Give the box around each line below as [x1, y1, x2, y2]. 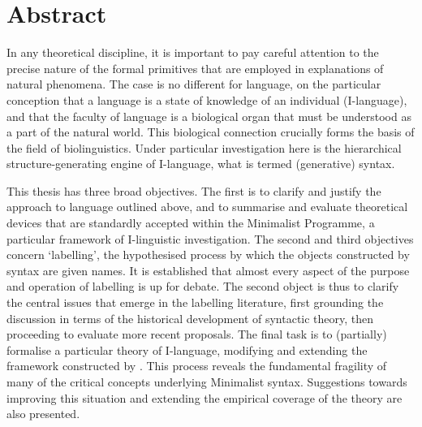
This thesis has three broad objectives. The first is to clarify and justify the [6, 182, 381, 199]
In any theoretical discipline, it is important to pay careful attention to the [6, 44, 379, 61]
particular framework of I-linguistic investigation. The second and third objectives [6, 230, 414, 247]
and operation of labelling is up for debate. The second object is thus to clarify [6, 278, 399, 295]
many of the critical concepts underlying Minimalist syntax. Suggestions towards [6, 373, 407, 390]
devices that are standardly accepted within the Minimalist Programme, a [6, 214, 375, 231]
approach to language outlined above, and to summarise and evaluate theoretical [6, 198, 408, 215]
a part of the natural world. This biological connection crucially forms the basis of [6, 123, 415, 140]
